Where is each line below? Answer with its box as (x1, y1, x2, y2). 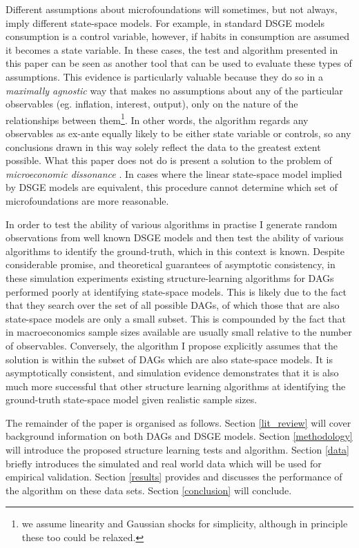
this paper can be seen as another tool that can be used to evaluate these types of (6, 56, 352, 70)
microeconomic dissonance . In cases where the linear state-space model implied (6, 166, 342, 181)
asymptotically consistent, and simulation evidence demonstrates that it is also (6, 365, 339, 380)
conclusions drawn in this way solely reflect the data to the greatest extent (6, 139, 321, 154)
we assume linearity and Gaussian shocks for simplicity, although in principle (21, 516, 348, 531)
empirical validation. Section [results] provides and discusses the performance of (6, 469, 342, 484)
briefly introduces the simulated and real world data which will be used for (6, 456, 322, 470)
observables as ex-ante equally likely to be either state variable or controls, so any (6, 126, 351, 140)
